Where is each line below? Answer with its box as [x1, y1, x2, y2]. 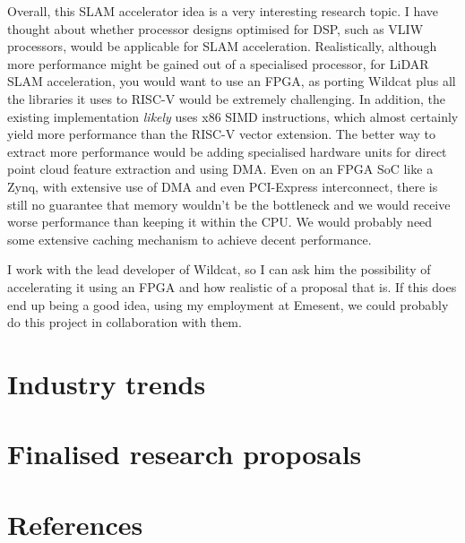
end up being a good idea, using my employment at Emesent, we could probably [7, 295, 449, 314]
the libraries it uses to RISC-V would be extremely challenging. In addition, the [7, 89, 445, 108]
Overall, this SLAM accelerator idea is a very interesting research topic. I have [7, 2, 439, 20]
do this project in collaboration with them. [7, 313, 242, 332]
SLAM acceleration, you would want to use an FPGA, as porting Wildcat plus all [7, 72, 456, 90]
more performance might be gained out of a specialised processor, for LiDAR [7, 54, 429, 73]
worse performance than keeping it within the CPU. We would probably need [7, 212, 433, 231]
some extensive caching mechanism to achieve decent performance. [7, 229, 372, 248]
